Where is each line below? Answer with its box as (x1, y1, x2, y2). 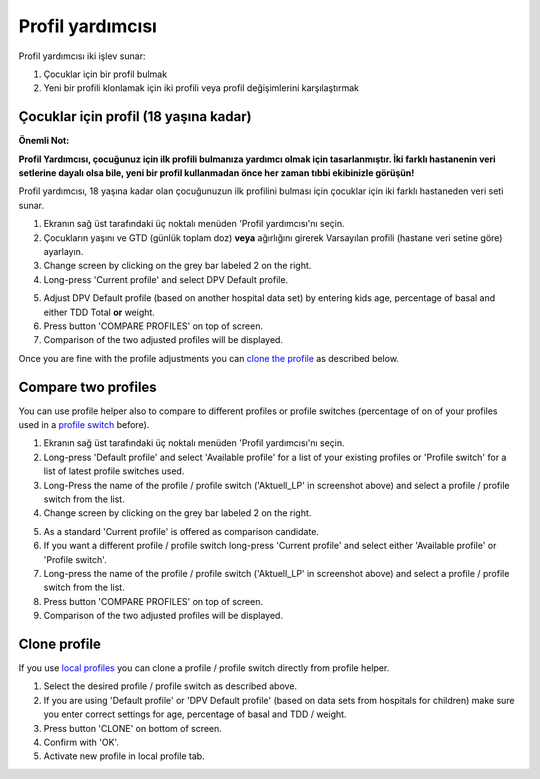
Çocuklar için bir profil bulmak (43, 68, 168, 80)
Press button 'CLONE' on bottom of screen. (43, 722, 222, 734)
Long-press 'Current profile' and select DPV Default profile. (43, 273, 289, 285)
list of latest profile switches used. (43, 465, 185, 477)
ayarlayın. (43, 245, 84, 257)
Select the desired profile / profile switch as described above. (43, 680, 298, 692)
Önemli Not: (18, 135, 70, 147)
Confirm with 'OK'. (43, 736, 120, 748)
